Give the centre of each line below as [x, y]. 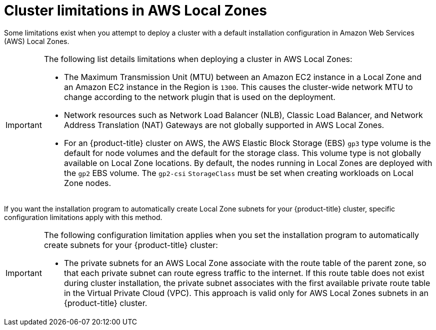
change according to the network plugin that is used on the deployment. [199, 97]
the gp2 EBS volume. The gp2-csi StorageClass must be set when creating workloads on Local [238, 173]
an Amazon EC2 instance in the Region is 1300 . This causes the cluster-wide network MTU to [238, 87]
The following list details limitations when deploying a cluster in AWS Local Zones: [198, 59]
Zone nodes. [87, 183]
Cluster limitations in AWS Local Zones [136, 10]
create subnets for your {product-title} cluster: [131, 245]
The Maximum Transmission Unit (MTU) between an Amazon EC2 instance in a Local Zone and [242, 77]
